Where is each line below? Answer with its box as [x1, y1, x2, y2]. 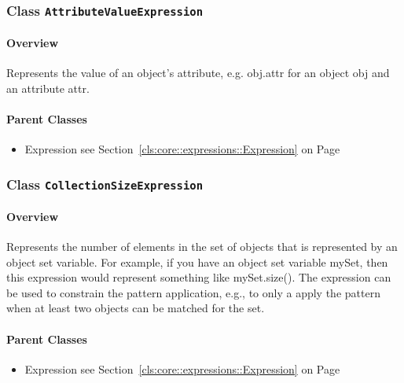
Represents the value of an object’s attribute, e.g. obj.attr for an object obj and [6, 64, 390, 81]
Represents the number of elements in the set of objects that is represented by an [6, 238, 398, 254]
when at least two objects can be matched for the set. [6, 300, 265, 316]
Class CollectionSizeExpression [6, 174, 204, 193]
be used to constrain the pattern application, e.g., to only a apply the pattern [6, 284, 380, 300]
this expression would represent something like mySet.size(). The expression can [6, 269, 391, 285]
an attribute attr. [6, 79, 90, 96]
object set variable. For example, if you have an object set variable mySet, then [6, 253, 388, 270]
